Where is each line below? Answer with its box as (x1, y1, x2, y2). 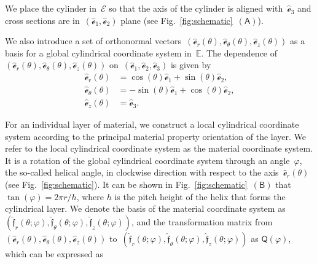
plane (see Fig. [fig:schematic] (120, 14, 233, 26)
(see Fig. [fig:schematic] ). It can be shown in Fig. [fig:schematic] (5, 178, 248, 191)
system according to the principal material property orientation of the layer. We (5, 130, 307, 142)
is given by (170, 58, 211, 71)
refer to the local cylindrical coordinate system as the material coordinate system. (5, 142, 313, 155)
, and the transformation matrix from (131, 215, 273, 228)
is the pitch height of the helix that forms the (114, 190, 286, 203)
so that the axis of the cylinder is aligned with (109, 2, 283, 14)
